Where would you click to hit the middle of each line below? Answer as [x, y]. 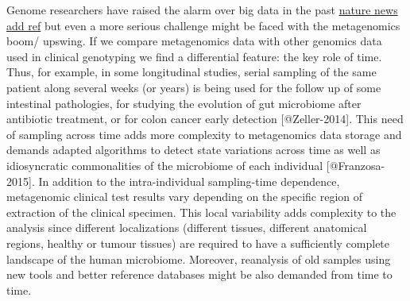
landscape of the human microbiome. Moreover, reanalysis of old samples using [199, 259]
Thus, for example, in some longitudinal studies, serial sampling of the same [191, 72]
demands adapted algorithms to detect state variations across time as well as [193, 150]
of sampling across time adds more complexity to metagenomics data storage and [204, 134]
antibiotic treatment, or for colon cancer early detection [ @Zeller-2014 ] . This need [205, 119]
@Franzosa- [357, 165]
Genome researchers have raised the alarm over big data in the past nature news [202, 10]
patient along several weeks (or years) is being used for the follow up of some [194, 87]
